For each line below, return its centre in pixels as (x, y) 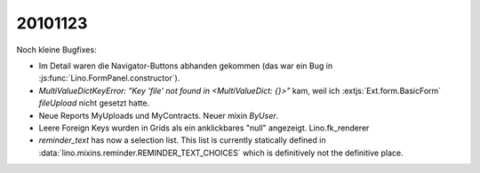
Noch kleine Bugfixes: (56, 50)
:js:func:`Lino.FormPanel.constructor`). (109, 78)
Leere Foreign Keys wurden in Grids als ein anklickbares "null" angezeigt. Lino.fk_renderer (204, 128)
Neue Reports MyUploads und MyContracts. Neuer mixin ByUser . (159, 115)
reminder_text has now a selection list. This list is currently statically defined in (182, 140)
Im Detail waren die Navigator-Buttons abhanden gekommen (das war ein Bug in (186, 66)
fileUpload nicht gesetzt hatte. (94, 103)
